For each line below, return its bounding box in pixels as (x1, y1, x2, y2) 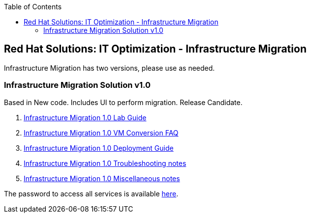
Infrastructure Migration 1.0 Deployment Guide (24, 143, 174, 152)
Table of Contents (4, 2, 62, 11)
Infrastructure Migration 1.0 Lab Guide (24, 113, 147, 122)
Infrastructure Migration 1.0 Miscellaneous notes (24, 174, 180, 183)
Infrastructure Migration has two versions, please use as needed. (4, 63, 215, 72)
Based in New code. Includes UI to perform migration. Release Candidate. (4, 98, 243, 107)
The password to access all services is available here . (4, 189, 179, 198)
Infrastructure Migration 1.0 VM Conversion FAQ (24, 128, 179, 137)
